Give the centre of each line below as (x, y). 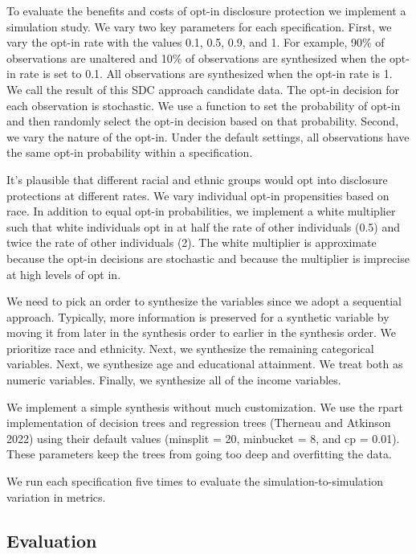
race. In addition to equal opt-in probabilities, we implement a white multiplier (201, 211)
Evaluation (52, 540)
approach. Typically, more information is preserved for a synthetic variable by (198, 316)
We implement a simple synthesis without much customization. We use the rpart (205, 406)
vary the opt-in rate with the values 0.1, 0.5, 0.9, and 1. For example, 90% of (196, 42)
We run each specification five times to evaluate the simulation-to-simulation (195, 481)
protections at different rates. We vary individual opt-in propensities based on (198, 195)
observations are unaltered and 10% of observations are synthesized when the (196, 57)
